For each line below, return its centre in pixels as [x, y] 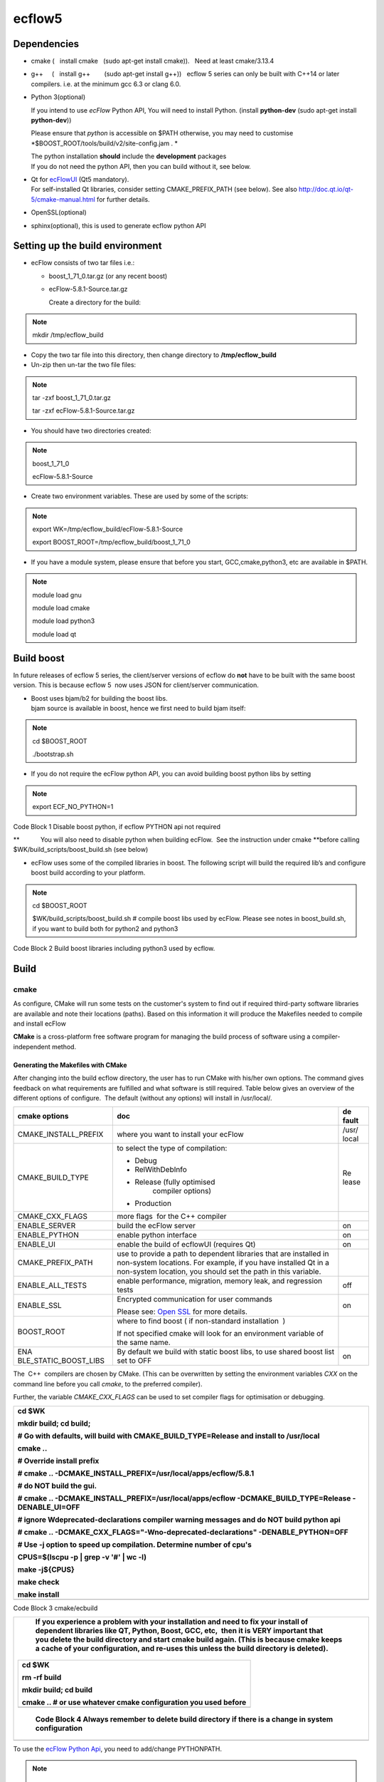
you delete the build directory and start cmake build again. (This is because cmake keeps [189, 1639]
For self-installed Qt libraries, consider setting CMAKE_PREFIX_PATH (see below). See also [164, 190]
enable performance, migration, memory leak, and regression [220, 1281]
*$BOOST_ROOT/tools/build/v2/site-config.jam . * [104, 143]
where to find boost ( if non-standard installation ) [201, 1321]
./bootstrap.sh [53, 754]
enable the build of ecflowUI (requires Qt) [186, 1245]
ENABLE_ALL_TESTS [52, 1285]
